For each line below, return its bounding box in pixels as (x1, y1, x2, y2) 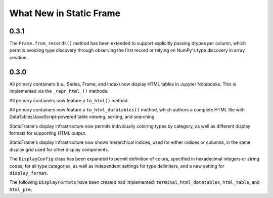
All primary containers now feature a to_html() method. (9, 97, 129, 103)
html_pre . (9, 186, 32, 192)
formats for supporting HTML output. (9, 130, 87, 136)
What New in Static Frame (9, 8, 121, 19)
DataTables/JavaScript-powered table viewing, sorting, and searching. (9, 114, 156, 120)
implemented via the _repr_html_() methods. (9, 88, 109, 94)
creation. (9, 54, 28, 60)
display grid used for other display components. (9, 146, 109, 152)
